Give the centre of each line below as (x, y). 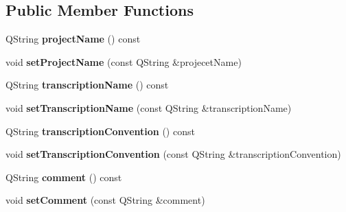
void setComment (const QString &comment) (105, 200)
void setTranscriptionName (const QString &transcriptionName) (149, 107)
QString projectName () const (73, 39)
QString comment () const (64, 177)
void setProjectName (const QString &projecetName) (124, 61)
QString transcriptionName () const (87, 85)
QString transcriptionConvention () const (100, 131)
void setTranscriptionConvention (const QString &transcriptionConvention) (173, 154)
